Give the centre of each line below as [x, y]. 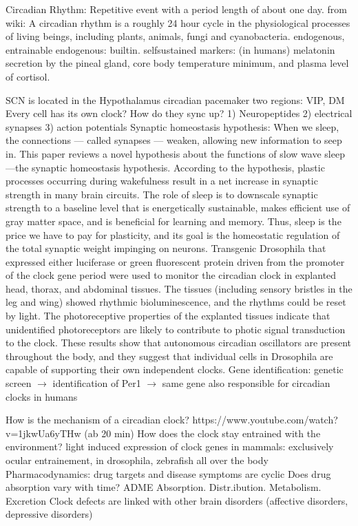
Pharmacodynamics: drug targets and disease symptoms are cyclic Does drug [168, 473]
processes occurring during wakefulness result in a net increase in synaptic [162, 181]
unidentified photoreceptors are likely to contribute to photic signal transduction [176, 329]
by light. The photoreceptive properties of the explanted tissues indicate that [168, 316]
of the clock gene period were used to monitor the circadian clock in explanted [171, 275]
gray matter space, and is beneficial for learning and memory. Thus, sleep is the [173, 221]
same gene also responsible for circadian [246, 383]
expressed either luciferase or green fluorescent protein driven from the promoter [175, 261]
